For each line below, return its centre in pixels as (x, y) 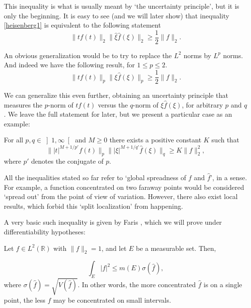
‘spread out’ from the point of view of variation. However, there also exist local (121, 196)
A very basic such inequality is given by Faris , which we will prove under (113, 222)
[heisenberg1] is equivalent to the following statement (82, 25)
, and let (114, 248)
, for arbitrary (202, 104)
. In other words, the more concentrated (137, 284)
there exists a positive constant (155, 140)
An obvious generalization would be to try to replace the (88, 55)
